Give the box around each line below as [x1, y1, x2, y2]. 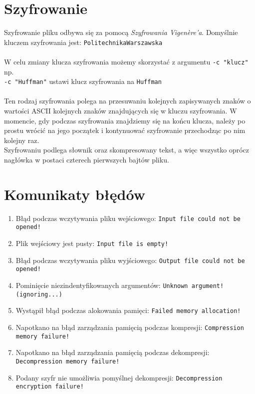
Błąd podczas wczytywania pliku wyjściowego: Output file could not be [15, 254, 245, 265]
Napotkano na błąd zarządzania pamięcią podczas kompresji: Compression [15, 322, 244, 332]
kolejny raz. [4, 134, 39, 145]
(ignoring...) [15, 290, 62, 298]
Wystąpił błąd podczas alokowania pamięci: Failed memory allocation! [15, 305, 241, 315]
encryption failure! [15, 383, 84, 390]
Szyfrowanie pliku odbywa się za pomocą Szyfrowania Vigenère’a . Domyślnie [4, 27, 238, 37]
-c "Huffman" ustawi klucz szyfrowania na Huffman [4, 76, 162, 86]
